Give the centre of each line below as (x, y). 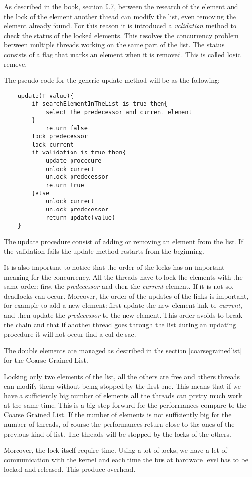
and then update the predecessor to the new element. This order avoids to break (123, 315)
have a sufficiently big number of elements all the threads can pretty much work (123, 395)
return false (66, 128)
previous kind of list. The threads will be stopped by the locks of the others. (117, 433)
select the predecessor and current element (119, 112)
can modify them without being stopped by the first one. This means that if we (122, 386)
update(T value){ (46, 96)
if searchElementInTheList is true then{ (100, 104)
